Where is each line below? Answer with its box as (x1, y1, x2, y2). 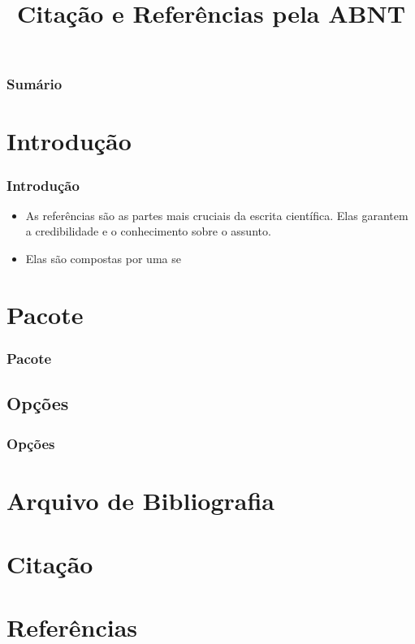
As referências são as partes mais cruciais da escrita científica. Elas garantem (25, 206, 409, 223)
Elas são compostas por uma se (25, 250, 181, 267)
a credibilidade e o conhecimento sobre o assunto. (25, 223, 271, 240)
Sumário (6, 74, 63, 94)
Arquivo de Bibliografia (6, 483, 275, 516)
